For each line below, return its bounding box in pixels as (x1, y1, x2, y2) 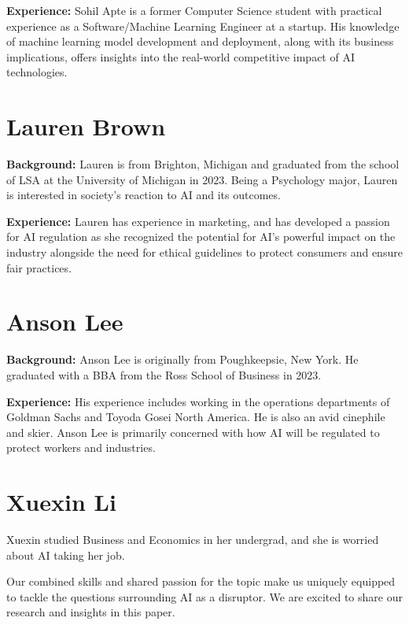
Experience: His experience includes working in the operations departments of (6, 393, 390, 409)
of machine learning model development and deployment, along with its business (6, 33, 394, 50)
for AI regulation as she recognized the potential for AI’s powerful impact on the (6, 228, 396, 245)
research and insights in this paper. (6, 604, 175, 620)
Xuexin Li (6, 486, 116, 518)
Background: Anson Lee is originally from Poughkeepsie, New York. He (6, 351, 359, 368)
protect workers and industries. (6, 439, 156, 456)
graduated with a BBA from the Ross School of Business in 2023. (6, 366, 322, 383)
